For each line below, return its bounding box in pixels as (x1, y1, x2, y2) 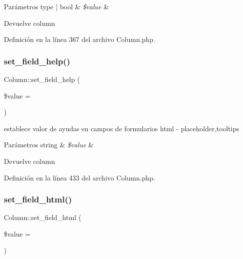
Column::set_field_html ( (4, 212, 81, 222)
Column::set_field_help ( (4, 74, 80, 84)
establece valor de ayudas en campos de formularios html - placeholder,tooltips (4, 123, 239, 133)
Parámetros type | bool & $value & (4, 1, 109, 11)
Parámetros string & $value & (4, 139, 94, 150)
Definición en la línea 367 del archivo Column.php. (4, 34, 155, 44)
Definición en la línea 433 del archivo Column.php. (4, 172, 155, 182)
